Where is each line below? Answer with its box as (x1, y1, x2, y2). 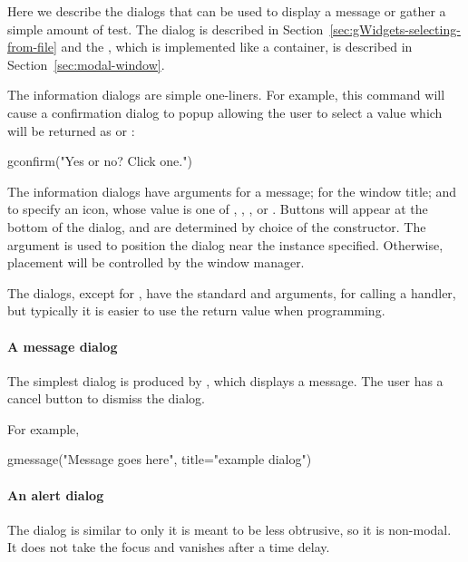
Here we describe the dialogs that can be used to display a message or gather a (7, 2, 446, 20)
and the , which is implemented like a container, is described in (61, 37, 413, 56)
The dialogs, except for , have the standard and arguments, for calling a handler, (7, 283, 456, 302)
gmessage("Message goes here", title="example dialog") (7, 450, 312, 469)
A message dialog (7, 336, 118, 355)
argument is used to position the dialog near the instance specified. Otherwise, (7, 235, 444, 254)
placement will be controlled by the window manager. (7, 253, 305, 272)
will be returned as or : (7, 121, 135, 140)
